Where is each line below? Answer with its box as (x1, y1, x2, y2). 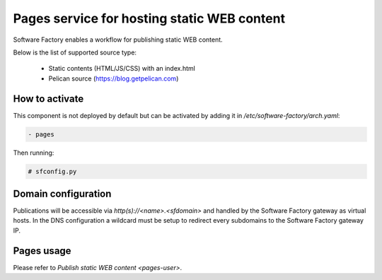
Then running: (13, 148, 54, 157)
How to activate (13, 93, 84, 105)
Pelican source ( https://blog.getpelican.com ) (48, 74, 179, 83)
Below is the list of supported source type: (13, 48, 137, 57)
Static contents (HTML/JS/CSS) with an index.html (48, 64, 196, 73)
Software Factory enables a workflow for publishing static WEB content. (13, 35, 223, 44)
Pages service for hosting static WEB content (13, 11, 286, 26)
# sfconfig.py (28, 167, 77, 175)
